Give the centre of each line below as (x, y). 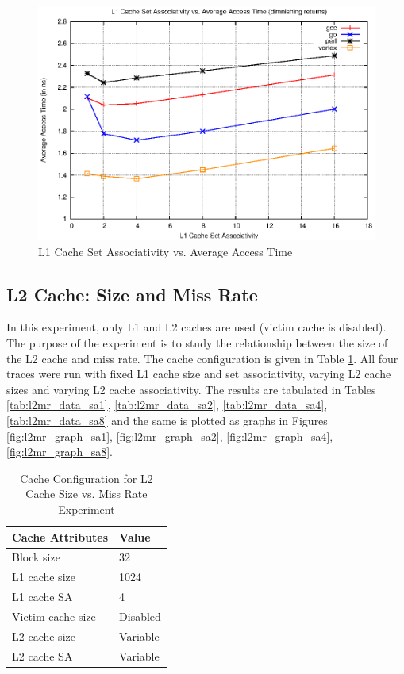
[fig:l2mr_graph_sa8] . (60, 452)
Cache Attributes (60, 536)
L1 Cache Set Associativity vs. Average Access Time (165, 251)
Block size (36, 557)
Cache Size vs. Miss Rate (87, 494)
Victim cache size (54, 616)
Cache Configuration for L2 (87, 478)
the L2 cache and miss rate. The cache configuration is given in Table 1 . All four (202, 358)
